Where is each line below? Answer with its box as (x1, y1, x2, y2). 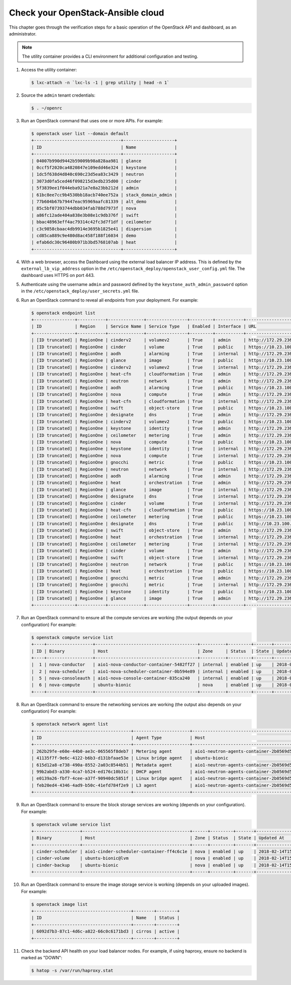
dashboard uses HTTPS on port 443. (21, 272, 95, 278)
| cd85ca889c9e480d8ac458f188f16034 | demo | (31, 233, 178, 238)
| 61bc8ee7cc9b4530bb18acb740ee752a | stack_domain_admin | (31, 192, 178, 198)
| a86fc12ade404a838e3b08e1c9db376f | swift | (31, 212, 178, 218)
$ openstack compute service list (31, 634, 113, 640)
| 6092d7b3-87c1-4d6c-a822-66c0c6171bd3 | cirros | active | (31, 929, 180, 934)
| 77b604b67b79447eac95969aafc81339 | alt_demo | (31, 199, 178, 204)
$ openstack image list (31, 901, 88, 907)
